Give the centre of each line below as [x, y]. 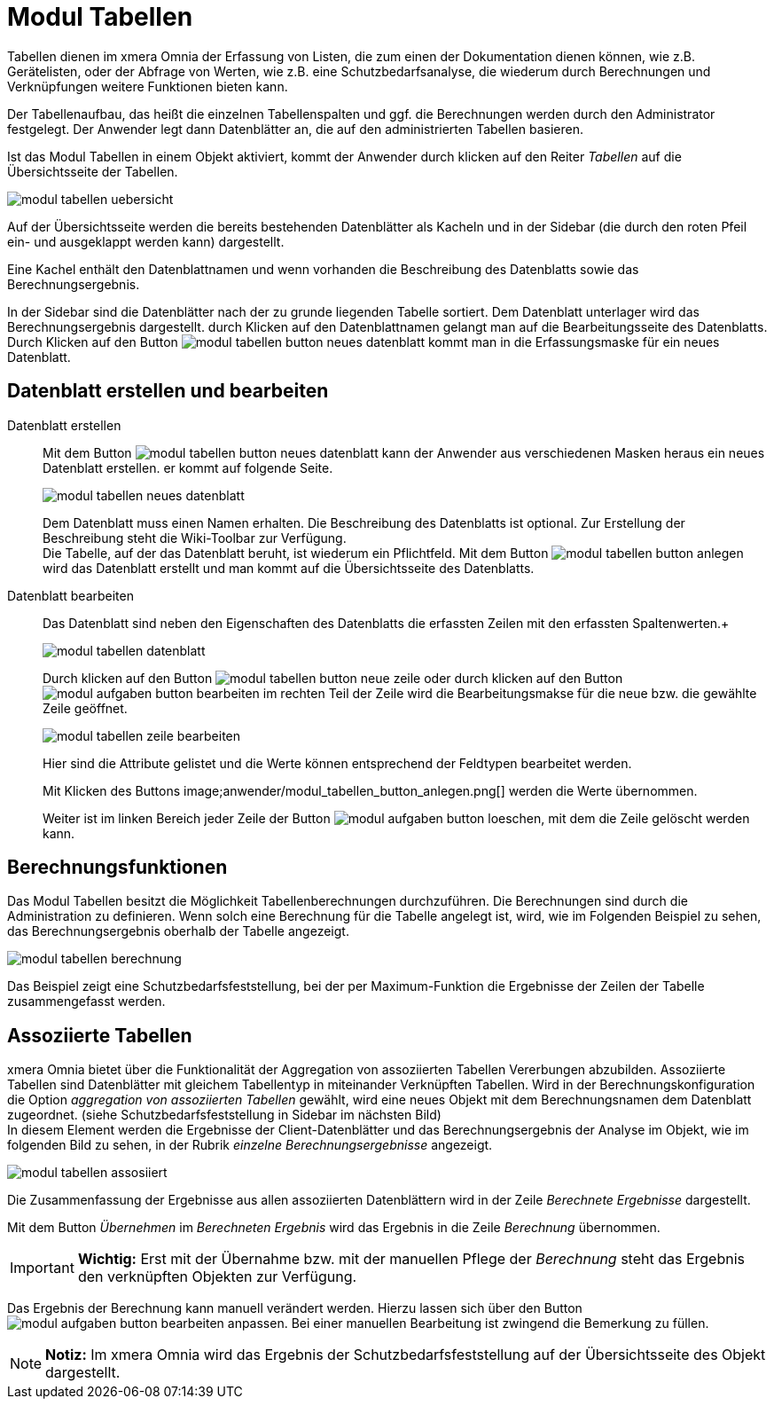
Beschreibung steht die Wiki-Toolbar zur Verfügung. [195, 538]
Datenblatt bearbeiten [70, 595]
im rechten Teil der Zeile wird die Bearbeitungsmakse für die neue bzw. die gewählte [510, 693]
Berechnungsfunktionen [117, 868]
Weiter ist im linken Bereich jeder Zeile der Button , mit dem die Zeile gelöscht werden [396, 818]
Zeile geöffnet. [85, 708]
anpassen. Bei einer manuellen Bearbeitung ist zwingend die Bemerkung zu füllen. [468, 1324]
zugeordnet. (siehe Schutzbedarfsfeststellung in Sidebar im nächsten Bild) [224, 1115]
